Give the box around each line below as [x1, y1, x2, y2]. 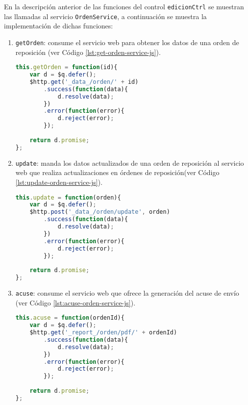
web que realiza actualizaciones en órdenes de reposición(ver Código [15, 167, 220, 177]
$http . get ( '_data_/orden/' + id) [29, 78, 139, 85]
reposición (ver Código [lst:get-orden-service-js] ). [15, 47, 161, 57]
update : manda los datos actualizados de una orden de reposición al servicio [15, 157, 244, 168]
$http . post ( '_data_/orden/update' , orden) [29, 208, 170, 216]
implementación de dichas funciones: [4, 21, 113, 31]
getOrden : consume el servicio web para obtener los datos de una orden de [15, 37, 239, 47]
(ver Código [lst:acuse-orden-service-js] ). [15, 297, 136, 307]
